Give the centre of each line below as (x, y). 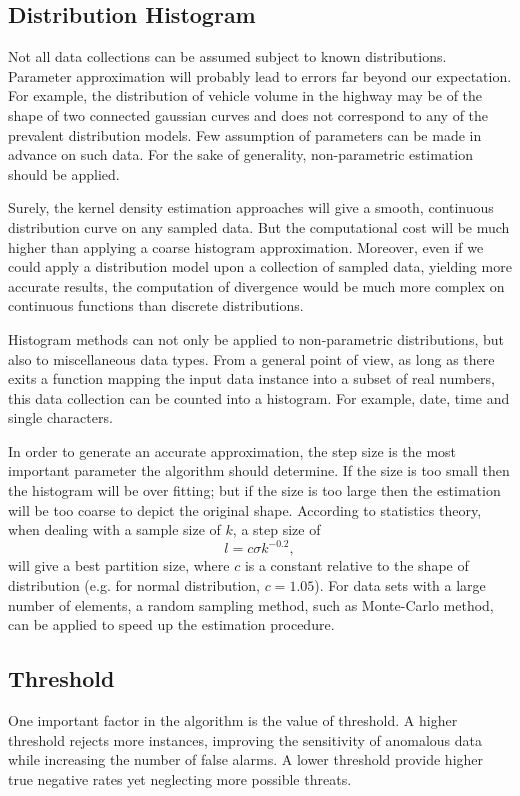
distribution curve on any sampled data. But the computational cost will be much (259, 226)
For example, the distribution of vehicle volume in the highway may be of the (245, 95)
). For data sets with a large (400, 584)
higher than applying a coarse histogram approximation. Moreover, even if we (246, 246)
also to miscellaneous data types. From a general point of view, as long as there (251, 358)
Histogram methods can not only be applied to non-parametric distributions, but (256, 338)
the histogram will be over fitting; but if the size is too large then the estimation (254, 490)
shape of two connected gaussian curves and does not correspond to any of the (248, 114)
